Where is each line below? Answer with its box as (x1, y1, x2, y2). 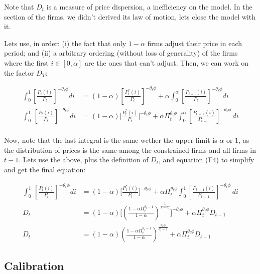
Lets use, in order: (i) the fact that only (4, 38, 126, 48)
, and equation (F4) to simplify (159, 154, 254, 165)
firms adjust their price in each (147, 38, 242, 48)
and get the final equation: (4, 164, 86, 175)
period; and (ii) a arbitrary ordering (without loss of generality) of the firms (4, 48, 238, 58)
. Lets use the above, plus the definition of (19, 154, 149, 165)
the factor (4, 67, 34, 78)
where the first (4, 57, 49, 68)
